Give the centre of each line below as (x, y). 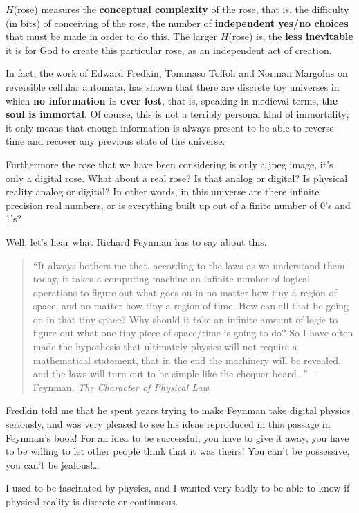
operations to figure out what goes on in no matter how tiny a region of (185, 292)
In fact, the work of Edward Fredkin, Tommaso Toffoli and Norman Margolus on (177, 73)
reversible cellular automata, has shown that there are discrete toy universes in (173, 86)
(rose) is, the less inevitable (291, 36)
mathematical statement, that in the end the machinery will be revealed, (187, 360)
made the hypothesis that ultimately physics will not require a (165, 346)
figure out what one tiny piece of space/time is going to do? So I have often (193, 333)
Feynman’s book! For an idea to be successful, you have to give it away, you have (177, 437)
